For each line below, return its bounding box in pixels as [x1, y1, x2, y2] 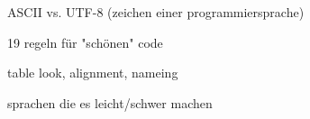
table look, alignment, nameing [7, 63, 178, 82]
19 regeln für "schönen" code [7, 32, 163, 51]
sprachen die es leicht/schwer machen [7, 93, 213, 112]
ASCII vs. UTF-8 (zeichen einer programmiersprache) [7, 3, 305, 21]
